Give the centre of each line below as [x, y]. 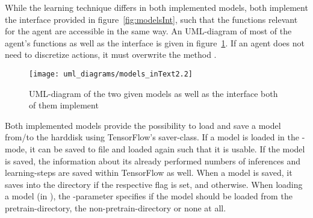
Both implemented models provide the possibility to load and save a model [143, 125]
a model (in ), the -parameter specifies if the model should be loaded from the [149, 196]
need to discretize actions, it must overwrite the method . [111, 54]
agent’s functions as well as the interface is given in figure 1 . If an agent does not [155, 42]
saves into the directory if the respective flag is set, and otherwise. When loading [154, 184]
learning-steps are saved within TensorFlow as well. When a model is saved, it [149, 173]
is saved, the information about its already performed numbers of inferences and [153, 160]
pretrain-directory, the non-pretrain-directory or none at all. [116, 207]
